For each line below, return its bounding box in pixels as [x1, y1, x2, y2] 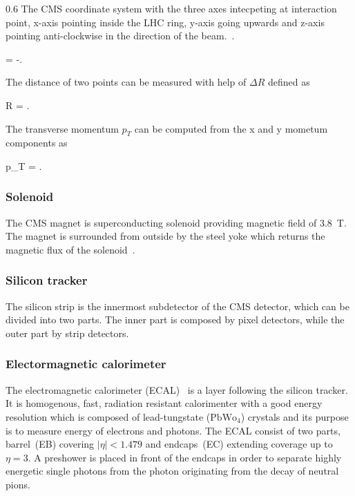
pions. [6, 477, 30, 491]
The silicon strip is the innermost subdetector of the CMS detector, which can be [6, 298, 349, 313]
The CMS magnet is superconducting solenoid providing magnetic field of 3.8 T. [6, 215, 347, 229]
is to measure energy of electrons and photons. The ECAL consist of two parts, [6, 423, 340, 437]
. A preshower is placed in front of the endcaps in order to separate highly [28, 450, 342, 464]
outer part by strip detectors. [6, 325, 129, 340]
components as [6, 135, 68, 150]
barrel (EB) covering [6, 437, 95, 451]
